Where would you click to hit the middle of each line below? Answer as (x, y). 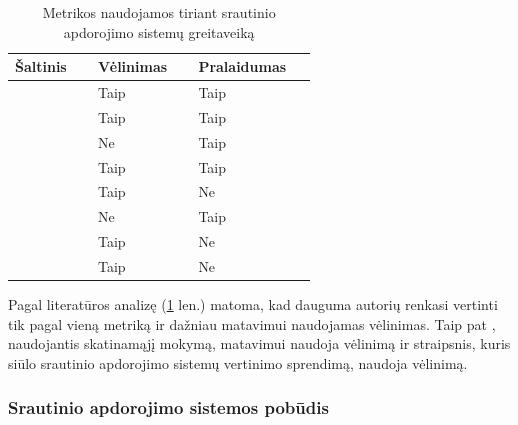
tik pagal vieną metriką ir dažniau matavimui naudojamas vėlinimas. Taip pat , (252, 323)
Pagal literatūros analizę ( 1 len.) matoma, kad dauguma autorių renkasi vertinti (253, 304)
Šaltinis (41, 66)
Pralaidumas (242, 66)
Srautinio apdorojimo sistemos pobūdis (168, 407)
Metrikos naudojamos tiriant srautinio (159, 12)
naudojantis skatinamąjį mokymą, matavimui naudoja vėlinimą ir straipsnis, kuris (259, 343)
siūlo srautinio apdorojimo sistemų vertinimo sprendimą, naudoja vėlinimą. (238, 362)
